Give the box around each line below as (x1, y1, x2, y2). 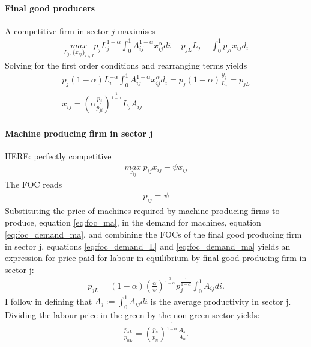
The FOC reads (5, 178, 62, 191)
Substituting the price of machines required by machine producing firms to (5, 204, 280, 216)
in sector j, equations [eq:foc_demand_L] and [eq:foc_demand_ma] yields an (5, 239, 291, 252)
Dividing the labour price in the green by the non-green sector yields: (5, 308, 260, 321)
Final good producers (5, 1, 95, 14)
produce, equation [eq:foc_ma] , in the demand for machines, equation (5, 216, 261, 229)
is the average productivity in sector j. (150, 295, 291, 307)
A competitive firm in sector (5, 24, 109, 37)
